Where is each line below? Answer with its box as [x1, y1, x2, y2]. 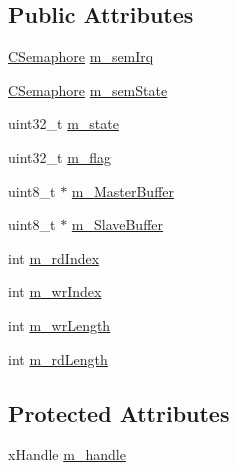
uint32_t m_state [8, 113, 119, 134]
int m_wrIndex [8, 281, 102, 302]
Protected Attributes [8, 397, 230, 428]
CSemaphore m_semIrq [8, 46, 154, 67]
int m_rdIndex [8, 247, 100, 268]
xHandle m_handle [8, 444, 126, 465]
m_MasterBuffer [71, 180, 175, 201]
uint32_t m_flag [8, 146, 112, 167]
